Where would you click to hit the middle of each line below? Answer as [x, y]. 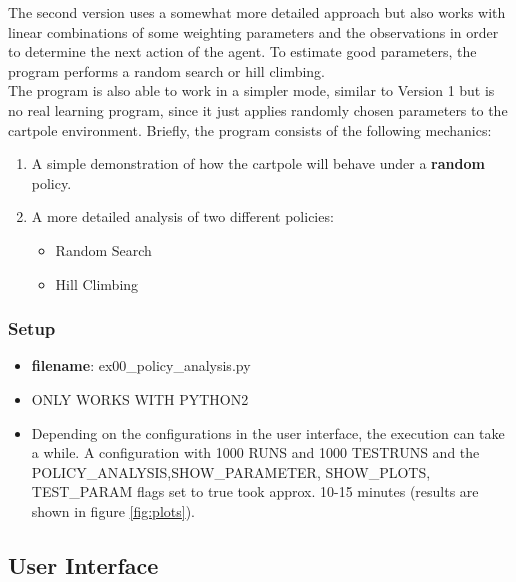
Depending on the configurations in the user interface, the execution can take [268, 432]
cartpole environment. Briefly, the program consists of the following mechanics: [250, 129]
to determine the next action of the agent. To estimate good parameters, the [242, 51]
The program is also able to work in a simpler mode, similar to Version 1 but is [251, 90]
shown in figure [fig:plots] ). [113, 510]
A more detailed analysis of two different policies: [182, 216]
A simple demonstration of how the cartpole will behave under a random [258, 163]
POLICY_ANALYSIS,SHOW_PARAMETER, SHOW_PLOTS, [231, 471]
